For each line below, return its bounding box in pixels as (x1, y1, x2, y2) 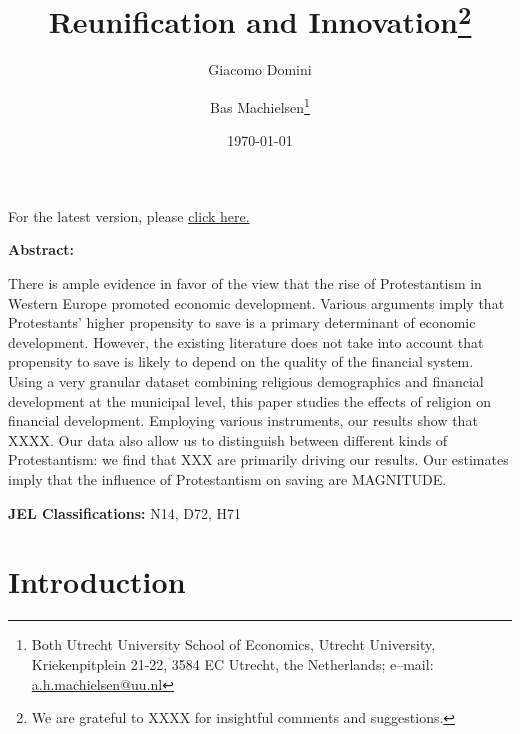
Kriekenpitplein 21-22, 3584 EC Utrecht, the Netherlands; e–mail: (31, 653, 434, 674)
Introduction (8, 561, 186, 602)
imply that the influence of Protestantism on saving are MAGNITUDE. (8, 469, 447, 490)
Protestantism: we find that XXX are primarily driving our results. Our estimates (8, 449, 509, 470)
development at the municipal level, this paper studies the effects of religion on (8, 390, 491, 411)
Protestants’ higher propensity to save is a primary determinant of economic (8, 312, 476, 333)
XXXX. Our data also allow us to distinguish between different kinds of (8, 429, 448, 450)
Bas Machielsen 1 (210, 94, 310, 117)
